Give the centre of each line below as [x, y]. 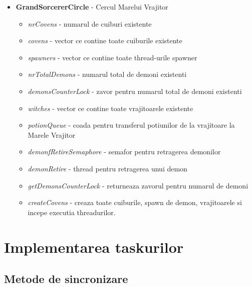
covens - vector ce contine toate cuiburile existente [105, 40]
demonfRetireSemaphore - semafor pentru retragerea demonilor [124, 152]
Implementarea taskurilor [94, 247]
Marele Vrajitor [52, 134]
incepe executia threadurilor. [72, 212]
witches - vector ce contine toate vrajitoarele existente [110, 108]
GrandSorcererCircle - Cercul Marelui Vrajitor [92, 7]
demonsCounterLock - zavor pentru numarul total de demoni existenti [135, 91]
